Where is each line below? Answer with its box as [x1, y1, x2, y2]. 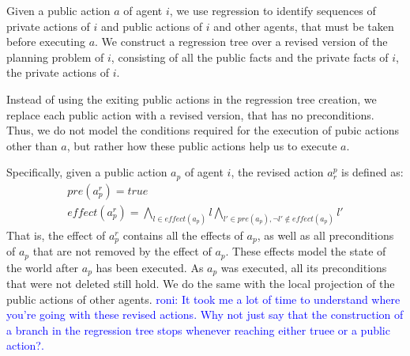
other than [6, 137, 58, 153]
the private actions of [6, 64, 110, 81]
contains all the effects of [122, 226, 243, 243]
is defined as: [341, 164, 404, 180]
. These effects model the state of [225, 243, 386, 259]
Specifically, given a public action [6, 164, 167, 180]
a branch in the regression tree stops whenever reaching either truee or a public [6, 321, 390, 338]
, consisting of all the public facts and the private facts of [111, 48, 389, 65]
